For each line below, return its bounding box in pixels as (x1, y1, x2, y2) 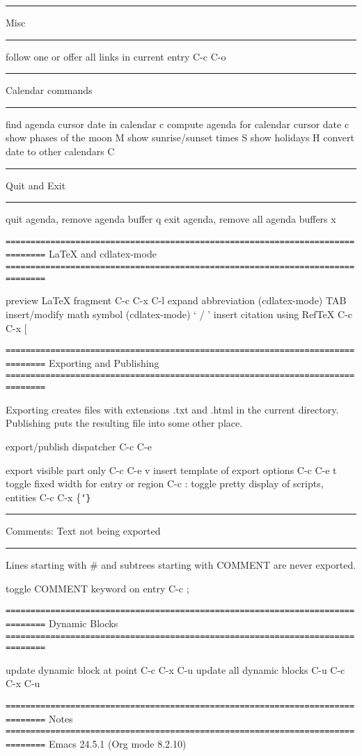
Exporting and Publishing (48, 355, 159, 370)
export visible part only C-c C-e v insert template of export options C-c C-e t (6, 462, 337, 477)
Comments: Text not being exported (6, 523, 161, 538)
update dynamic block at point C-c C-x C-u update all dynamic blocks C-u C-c (6, 662, 345, 677)
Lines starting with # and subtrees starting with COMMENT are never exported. (6, 558, 356, 572)
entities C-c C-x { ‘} (6, 489, 91, 504)
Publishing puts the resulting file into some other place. (6, 416, 243, 430)
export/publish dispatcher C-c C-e (6, 439, 152, 453)
